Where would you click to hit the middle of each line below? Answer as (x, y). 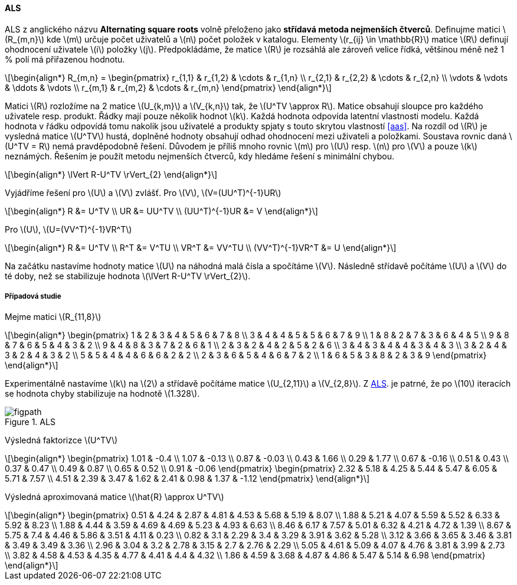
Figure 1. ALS (30, 422)
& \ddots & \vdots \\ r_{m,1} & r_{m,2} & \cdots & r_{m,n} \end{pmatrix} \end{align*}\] (168, 87)
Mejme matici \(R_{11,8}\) (53, 317)
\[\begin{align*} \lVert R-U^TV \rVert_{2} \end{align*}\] (111, 174)
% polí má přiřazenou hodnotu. (65, 59)
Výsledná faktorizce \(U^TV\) (61, 440)
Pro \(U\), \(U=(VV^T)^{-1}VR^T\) (68, 229)
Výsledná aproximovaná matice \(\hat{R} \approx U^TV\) (114, 497)
